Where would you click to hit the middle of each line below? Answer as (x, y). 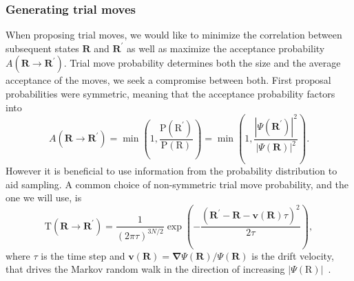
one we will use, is (44, 198)
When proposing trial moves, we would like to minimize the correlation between (174, 35)
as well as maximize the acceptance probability (226, 48)
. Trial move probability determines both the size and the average (202, 63)
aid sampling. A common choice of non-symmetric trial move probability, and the (177, 184)
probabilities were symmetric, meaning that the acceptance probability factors (170, 93)
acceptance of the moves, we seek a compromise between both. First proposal (168, 80)
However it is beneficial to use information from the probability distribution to (171, 171)
